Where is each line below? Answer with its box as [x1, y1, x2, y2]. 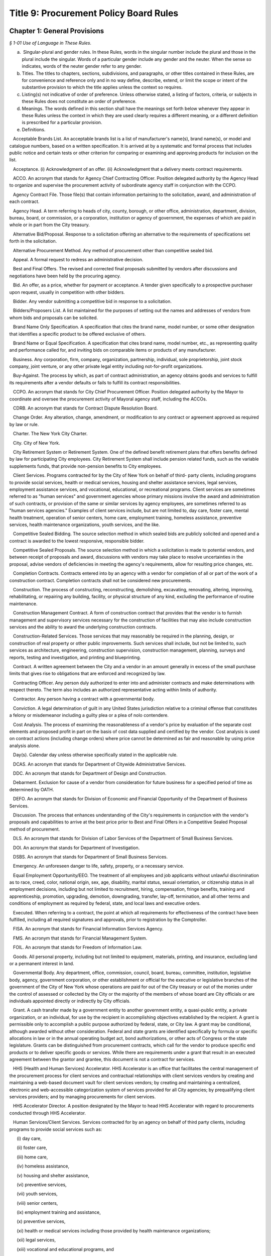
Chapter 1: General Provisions [9, 27, 104, 35]
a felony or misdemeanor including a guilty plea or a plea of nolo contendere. [9, 712, 169, 718]
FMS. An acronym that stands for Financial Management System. [13, 935, 148, 941]
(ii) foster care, [17, 1144, 48, 1150]
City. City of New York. [13, 440, 60, 446]
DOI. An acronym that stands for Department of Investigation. [13, 845, 140, 851]
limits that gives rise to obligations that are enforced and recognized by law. [9, 671, 166, 677]
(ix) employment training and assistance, [17, 1209, 101, 1215]
